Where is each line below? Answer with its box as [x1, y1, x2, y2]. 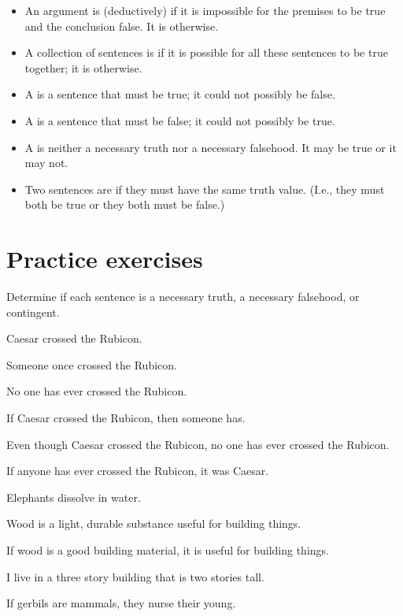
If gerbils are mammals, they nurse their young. [6, 595, 236, 611]
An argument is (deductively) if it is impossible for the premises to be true [24, 2, 386, 18]
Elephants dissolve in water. [6, 488, 141, 505]
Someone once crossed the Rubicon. [6, 356, 177, 373]
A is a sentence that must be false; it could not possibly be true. [24, 112, 335, 128]
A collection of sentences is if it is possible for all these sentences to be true [24, 44, 388, 61]
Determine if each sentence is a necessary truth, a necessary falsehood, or [6, 288, 360, 305]
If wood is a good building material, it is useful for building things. [6, 542, 329, 558]
